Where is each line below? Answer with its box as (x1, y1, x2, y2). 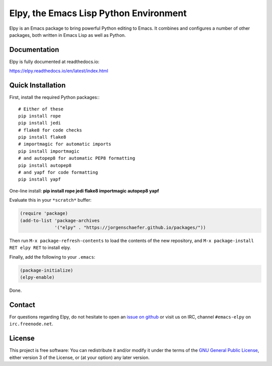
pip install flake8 (18, 134, 66, 140)
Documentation (9, 45, 59, 54)
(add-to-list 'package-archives (20, 217, 100, 223)
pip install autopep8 (18, 162, 72, 168)
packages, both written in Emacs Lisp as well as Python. (9, 32, 126, 38)
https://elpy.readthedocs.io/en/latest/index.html (9, 68, 108, 74)
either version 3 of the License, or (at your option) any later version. (9, 354, 150, 360)
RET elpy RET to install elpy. (9, 245, 72, 251)
